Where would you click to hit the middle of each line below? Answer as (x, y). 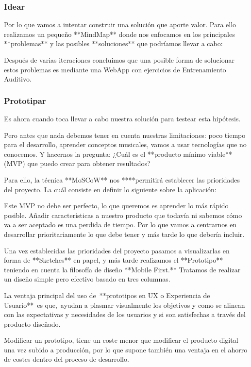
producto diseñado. (32, 324)
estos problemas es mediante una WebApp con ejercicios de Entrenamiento (115, 69)
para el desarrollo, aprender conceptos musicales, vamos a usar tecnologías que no (125, 144)
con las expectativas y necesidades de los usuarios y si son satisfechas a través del (125, 314)
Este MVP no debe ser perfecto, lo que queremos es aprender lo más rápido (116, 206)
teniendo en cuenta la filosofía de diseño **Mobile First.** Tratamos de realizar (122, 269)
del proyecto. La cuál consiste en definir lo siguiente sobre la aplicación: (110, 189)
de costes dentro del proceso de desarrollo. (67, 359)
